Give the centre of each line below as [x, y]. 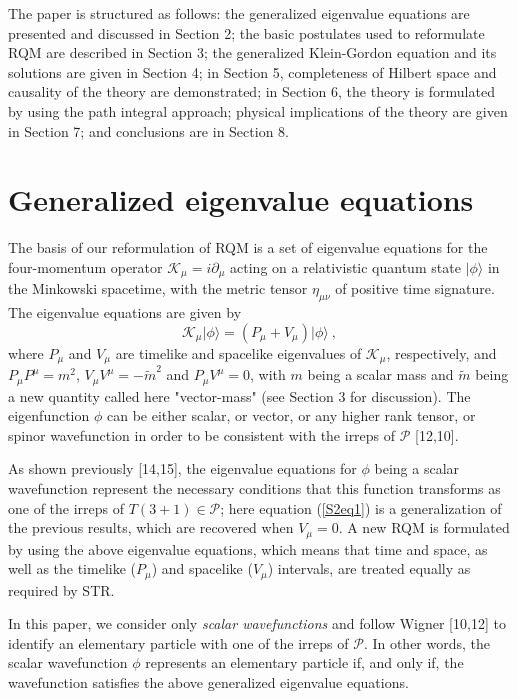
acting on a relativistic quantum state [345, 266]
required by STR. [61, 589]
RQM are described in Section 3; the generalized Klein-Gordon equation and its [252, 52]
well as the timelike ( [72, 568]
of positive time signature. [415, 288]
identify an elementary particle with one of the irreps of [178, 642]
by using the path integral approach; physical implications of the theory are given [258, 110]
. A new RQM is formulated [424, 527]
